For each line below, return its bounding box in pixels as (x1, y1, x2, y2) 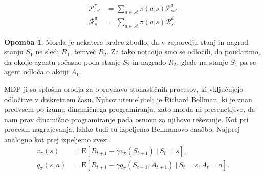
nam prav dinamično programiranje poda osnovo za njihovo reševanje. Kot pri (4, 113, 249, 124)
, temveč (70, 46, 96, 57)
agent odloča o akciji (4, 66, 69, 77)
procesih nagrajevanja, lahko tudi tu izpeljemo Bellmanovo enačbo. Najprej (4, 124, 240, 134)
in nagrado (132, 56, 166, 67)
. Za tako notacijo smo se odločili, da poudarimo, (106, 46, 260, 57)
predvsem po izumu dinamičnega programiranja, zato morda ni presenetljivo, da (4, 104, 255, 114)
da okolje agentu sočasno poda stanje (4, 56, 121, 67)
